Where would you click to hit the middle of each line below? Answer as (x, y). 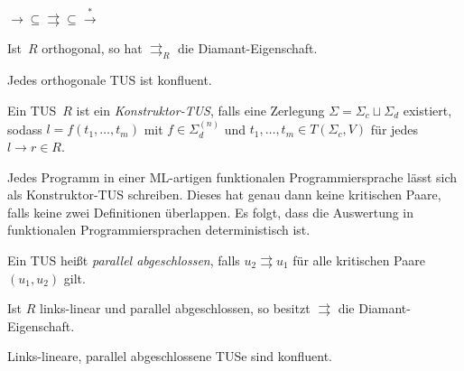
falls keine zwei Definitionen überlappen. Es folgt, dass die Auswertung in (211, 212)
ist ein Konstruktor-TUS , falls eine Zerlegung (200, 110)
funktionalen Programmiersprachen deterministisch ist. (159, 230)
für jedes (394, 129)
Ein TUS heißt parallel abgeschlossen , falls (124, 260)
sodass (25, 129)
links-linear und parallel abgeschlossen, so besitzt (175, 308)
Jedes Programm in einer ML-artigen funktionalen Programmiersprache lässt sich (232, 176)
